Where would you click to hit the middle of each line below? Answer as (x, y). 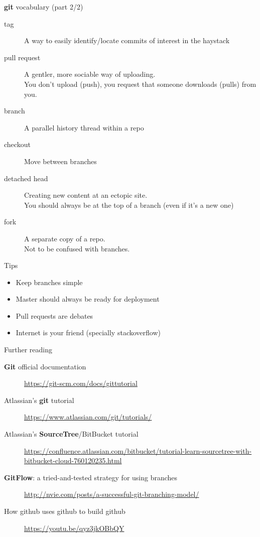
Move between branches (60, 161)
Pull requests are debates (54, 315)
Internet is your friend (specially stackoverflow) (88, 332)
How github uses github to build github (65, 511)
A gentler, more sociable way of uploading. (90, 74)
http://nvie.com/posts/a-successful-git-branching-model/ (112, 494)
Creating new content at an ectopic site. (86, 195)
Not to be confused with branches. (77, 248)
